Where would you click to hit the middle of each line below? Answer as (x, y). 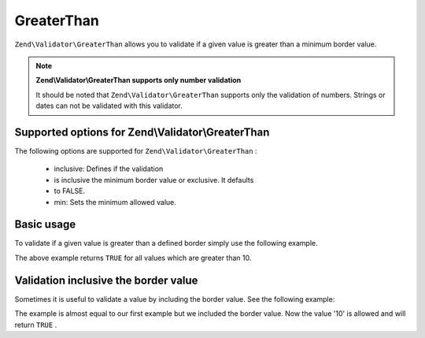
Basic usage (45, 225)
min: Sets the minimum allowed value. (115, 202)
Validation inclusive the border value (106, 280)
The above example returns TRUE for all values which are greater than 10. (133, 258)
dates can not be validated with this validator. (109, 106)
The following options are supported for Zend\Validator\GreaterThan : (136, 151)
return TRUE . (36, 325)
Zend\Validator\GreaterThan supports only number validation (139, 80)
